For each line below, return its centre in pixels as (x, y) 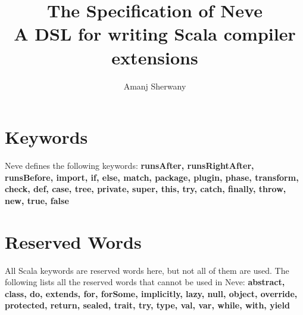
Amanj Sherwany (155, 86)
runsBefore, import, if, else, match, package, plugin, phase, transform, (152, 177)
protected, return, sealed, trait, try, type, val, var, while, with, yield (147, 305)
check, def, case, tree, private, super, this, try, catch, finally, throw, (146, 189)
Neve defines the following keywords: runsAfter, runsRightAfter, (129, 166)
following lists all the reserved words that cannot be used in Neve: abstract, (145, 282)
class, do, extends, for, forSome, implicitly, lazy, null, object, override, (151, 293)
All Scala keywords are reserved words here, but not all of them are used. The (147, 270)
